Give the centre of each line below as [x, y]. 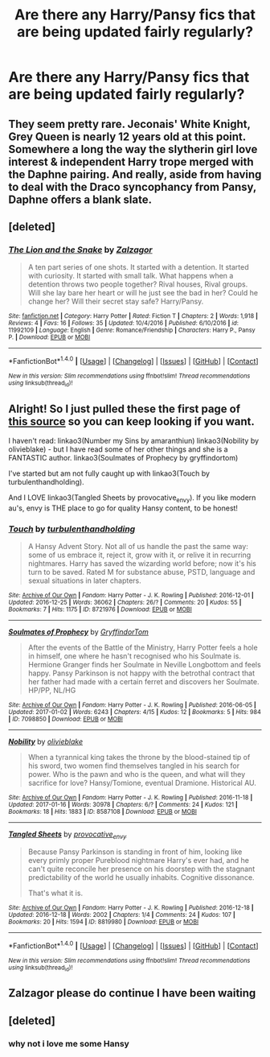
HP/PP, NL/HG [52, 691]
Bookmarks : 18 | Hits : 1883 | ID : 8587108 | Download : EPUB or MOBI [102, 812]
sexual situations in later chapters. [85, 580]
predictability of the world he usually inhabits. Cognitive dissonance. [141, 877]
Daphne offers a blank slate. [80, 199]
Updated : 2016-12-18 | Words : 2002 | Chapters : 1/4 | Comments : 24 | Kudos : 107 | [122, 915]
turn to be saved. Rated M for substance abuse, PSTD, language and [141, 572]
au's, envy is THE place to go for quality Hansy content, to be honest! [123, 508]
